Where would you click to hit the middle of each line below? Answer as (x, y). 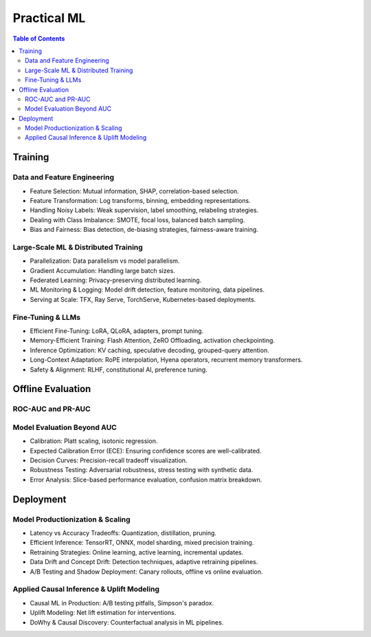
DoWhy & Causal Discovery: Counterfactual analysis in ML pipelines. (127, 622)
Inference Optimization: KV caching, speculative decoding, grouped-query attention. (149, 350)
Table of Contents (39, 39)
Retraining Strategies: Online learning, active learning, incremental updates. (137, 552)
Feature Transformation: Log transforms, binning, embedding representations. (140, 201)
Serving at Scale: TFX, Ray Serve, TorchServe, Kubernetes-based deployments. (143, 299)
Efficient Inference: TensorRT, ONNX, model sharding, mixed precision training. (142, 543)
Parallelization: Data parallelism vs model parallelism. (105, 261)
